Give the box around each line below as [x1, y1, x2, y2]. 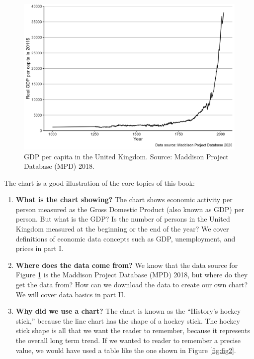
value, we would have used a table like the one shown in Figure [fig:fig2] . [15, 345, 236, 355]
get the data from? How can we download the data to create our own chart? [15, 279, 248, 290]
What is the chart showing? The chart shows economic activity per [15, 194, 233, 205]
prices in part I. [15, 243, 64, 253]
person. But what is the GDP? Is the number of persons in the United [15, 214, 230, 224]
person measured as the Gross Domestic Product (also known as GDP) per [15, 204, 245, 214]
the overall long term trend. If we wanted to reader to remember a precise [15, 335, 241, 345]
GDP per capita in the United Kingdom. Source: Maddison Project [24, 151, 229, 161]
